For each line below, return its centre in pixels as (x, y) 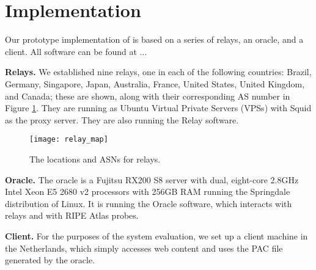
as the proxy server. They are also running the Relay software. (122, 119)
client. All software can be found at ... (76, 51)
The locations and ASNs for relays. (95, 159)
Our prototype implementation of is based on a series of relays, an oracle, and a (154, 39)
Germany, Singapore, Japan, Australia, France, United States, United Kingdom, (155, 83)
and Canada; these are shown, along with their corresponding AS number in (148, 96)
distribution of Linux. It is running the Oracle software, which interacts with (149, 203)
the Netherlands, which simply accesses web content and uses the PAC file (144, 248)
